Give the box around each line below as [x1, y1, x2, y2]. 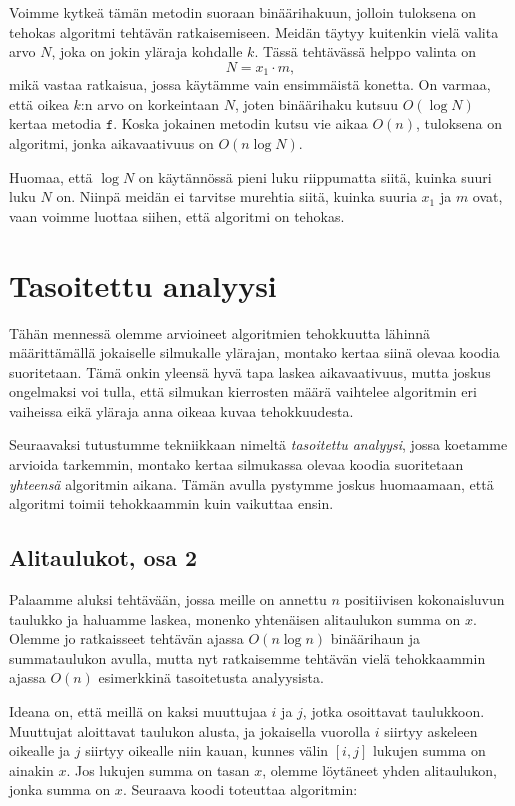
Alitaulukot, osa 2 [9, 542, 198, 573]
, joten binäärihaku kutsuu [234, 93, 399, 114]
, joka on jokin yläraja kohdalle [51, 41, 243, 62]
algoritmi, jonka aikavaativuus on [9, 133, 214, 154]
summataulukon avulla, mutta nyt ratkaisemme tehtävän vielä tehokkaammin [9, 647, 486, 668]
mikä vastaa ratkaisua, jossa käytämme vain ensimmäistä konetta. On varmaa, [9, 74, 491, 95]
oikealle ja [9, 740, 71, 761]
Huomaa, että [9, 166, 93, 187]
